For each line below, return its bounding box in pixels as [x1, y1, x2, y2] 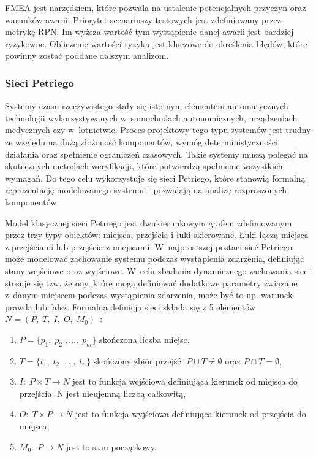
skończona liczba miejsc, [99, 332, 190, 345]
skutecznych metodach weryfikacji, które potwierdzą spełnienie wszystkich [5, 159, 283, 172]
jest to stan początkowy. [66, 440, 157, 453]
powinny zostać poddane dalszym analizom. [5, 49, 169, 62]
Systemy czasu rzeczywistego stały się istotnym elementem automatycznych [5, 99, 288, 112]
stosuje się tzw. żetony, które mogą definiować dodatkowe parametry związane [5, 276, 298, 289]
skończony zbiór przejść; [93, 354, 184, 367]
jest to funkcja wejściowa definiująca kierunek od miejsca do [72, 375, 298, 388]
